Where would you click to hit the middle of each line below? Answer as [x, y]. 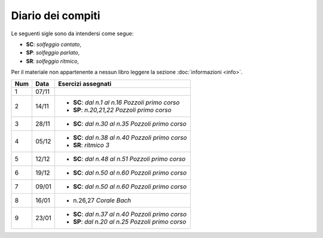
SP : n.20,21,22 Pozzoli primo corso [122, 109]
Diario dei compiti [56, 16]
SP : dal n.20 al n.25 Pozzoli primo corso [129, 221]
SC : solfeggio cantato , [54, 44]
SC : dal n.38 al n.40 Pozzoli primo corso [130, 138]
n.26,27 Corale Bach [102, 200]
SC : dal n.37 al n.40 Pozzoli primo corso [130, 214]
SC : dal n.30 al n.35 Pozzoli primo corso [129, 124]
